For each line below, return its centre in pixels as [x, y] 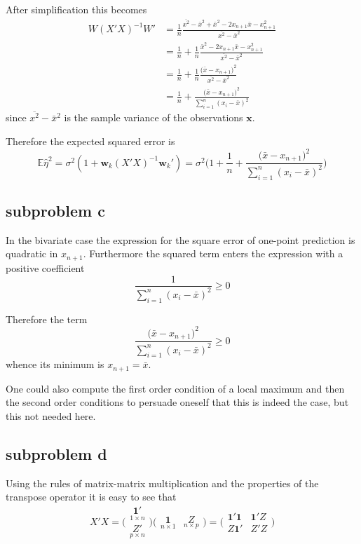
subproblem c [55, 211]
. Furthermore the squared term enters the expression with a [213, 253]
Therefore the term [47, 319]
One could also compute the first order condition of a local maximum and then [175, 388]
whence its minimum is [55, 364]
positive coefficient [45, 267]
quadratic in [32, 253]
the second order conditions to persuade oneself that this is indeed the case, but [177, 402]
